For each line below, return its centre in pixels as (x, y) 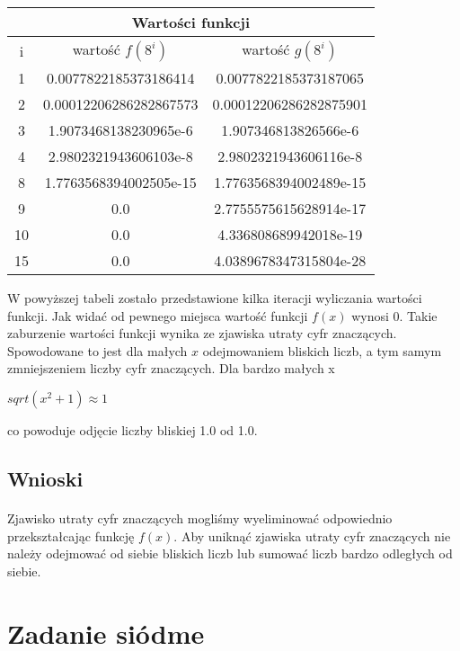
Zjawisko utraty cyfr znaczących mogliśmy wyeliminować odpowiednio (200, 517)
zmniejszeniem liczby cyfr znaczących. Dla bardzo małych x (171, 368)
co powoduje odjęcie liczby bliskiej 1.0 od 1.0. (133, 429)
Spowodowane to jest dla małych (97, 350)
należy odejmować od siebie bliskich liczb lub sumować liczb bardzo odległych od (230, 553)
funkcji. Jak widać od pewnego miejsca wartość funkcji (158, 315)
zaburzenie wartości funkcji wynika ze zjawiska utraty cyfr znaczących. (202, 333)
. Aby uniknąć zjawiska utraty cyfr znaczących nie (312, 535)
